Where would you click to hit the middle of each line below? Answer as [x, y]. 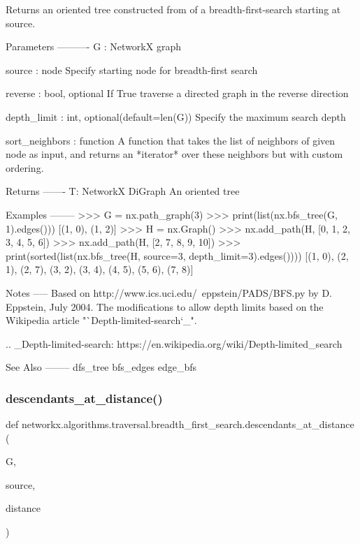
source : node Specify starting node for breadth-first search [132, 69]
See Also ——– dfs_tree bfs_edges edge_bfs [101, 367]
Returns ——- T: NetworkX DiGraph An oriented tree [123, 191]
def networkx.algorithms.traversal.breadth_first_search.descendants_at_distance [180, 424]
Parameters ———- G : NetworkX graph [93, 46]
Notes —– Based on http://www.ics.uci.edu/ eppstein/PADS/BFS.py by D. [169, 292]
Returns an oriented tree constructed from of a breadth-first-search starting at [173, 9]
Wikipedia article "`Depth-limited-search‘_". [101, 320]
